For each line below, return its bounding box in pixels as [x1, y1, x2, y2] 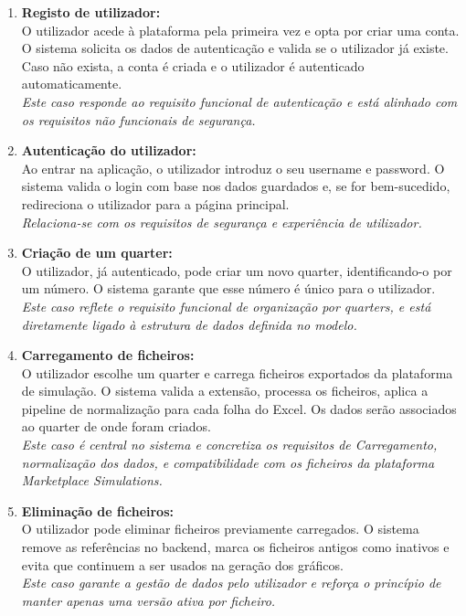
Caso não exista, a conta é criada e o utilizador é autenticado [21, 56, 365, 75]
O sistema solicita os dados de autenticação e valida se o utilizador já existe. [21, 38, 449, 58]
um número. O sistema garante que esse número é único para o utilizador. [21, 279, 436, 298]
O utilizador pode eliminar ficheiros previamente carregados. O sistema [21, 519, 419, 538]
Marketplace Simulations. [21, 471, 163, 490]
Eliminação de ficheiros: [21, 501, 174, 520]
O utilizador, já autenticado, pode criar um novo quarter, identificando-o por [21, 260, 452, 280]
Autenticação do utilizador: [21, 141, 196, 160]
